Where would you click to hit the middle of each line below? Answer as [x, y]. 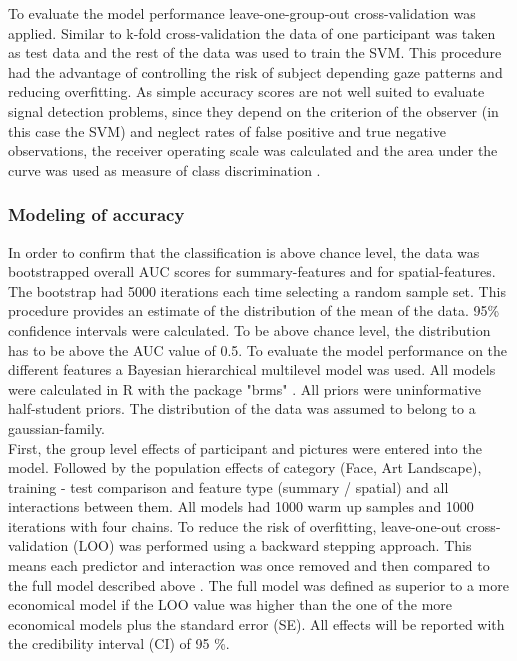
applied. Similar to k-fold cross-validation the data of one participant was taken [252, 32]
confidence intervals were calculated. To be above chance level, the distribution [249, 329]
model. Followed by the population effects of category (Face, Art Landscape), [245, 467]
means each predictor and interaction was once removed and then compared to [249, 565]
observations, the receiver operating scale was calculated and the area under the [253, 150]
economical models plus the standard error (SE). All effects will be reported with [256, 623]
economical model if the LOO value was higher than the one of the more [230, 604]
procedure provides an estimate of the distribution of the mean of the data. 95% [254, 310]
